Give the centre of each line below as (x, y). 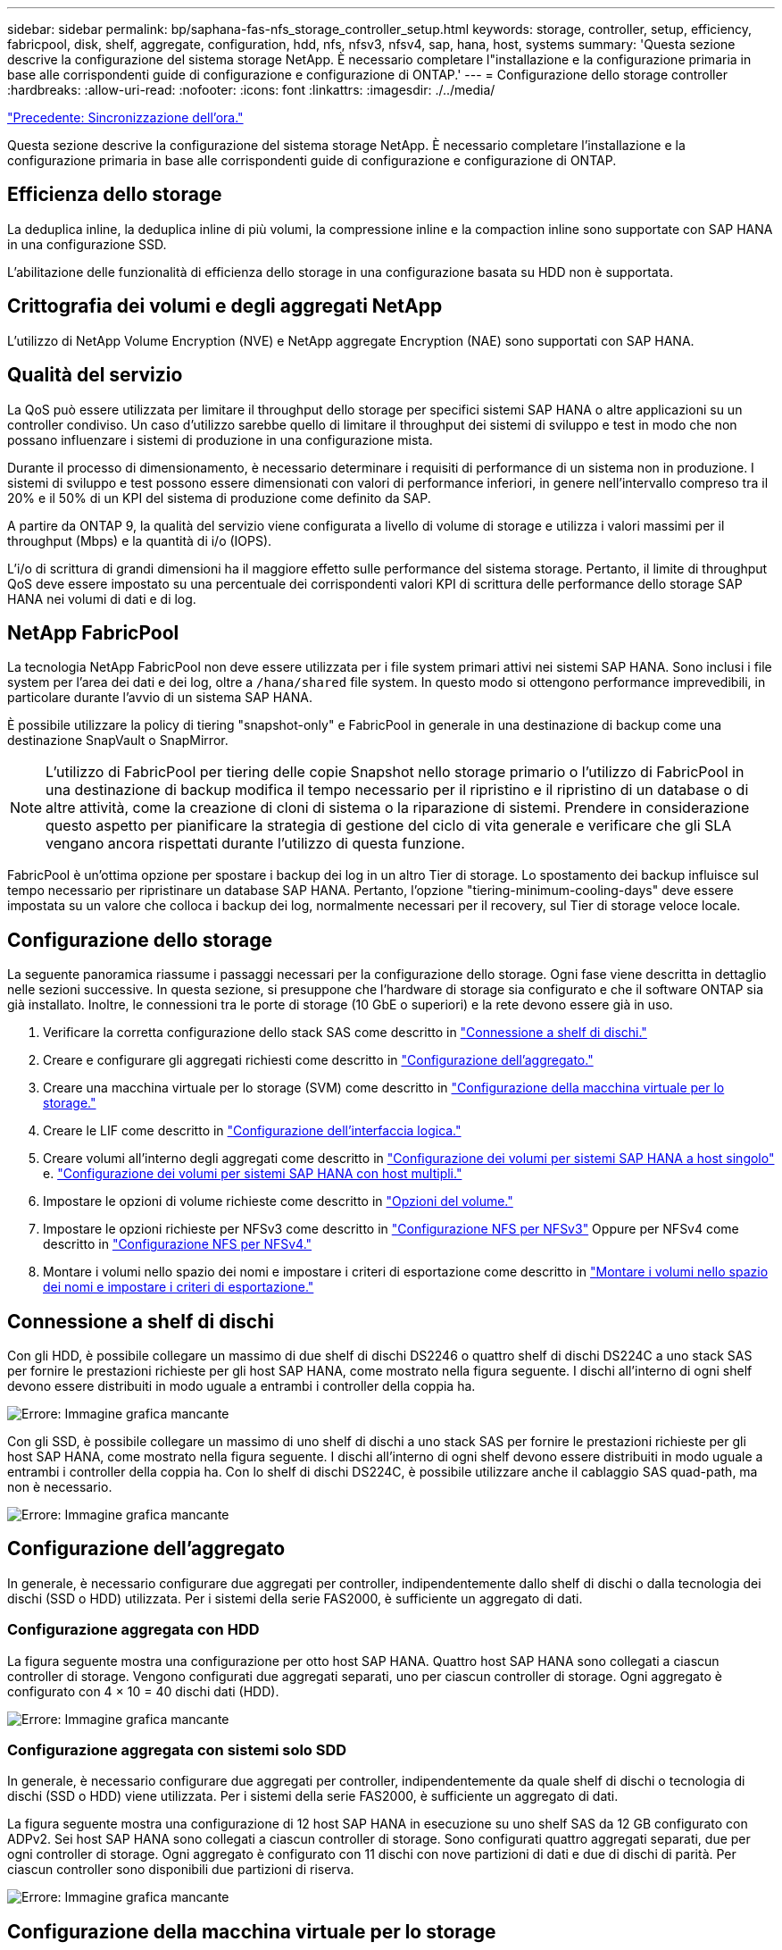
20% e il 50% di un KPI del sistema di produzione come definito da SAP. (219, 498)
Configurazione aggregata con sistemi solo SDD (177, 1750)
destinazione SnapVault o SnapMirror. (118, 741)
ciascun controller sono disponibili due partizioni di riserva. (181, 1870)
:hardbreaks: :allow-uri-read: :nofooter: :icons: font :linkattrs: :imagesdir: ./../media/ (251, 90)
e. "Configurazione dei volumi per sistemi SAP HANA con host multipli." (253, 1174)
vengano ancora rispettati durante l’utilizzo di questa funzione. (255, 844)
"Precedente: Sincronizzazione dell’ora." (125, 117)
